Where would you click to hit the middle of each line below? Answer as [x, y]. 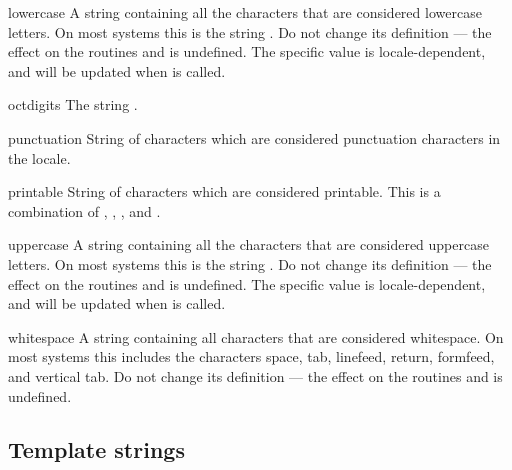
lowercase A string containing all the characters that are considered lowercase [245, 12]
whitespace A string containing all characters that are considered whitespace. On [256, 336]
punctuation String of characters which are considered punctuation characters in [254, 137]
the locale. [39, 157]
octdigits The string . [73, 104]
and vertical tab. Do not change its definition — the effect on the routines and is [255, 375]
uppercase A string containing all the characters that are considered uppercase [248, 244]
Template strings [96, 449]
